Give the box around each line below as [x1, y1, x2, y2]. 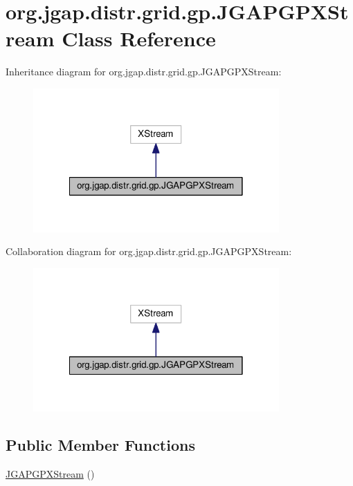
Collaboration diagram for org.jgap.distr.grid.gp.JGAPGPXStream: [6, 244, 292, 259]
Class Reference [62, 24, 216, 53]
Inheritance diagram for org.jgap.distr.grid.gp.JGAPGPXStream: [6, 64, 282, 79]
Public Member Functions [6, 434, 195, 456]
